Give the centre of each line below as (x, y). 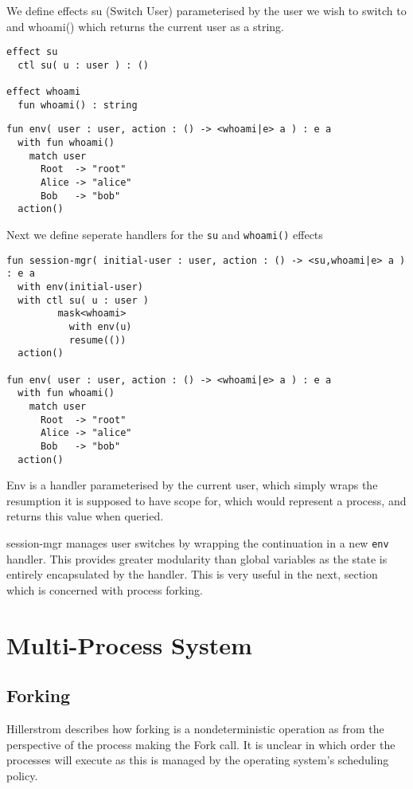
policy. (22, 775)
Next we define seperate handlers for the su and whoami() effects (165, 235)
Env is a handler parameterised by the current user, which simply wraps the (192, 485)
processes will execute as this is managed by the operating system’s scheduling (198, 760)
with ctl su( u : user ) (83, 300)
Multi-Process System (129, 644)
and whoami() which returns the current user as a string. (145, 26)
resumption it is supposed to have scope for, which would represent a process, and (206, 500)
